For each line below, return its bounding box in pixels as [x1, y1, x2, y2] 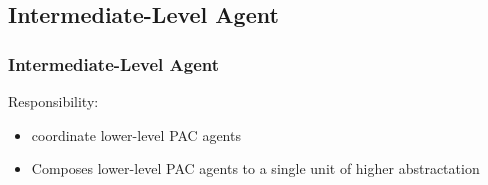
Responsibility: [8, 91, 99, 111]
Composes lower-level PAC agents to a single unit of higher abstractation [31, 158, 480, 179]
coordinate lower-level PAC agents [31, 124, 241, 145]
